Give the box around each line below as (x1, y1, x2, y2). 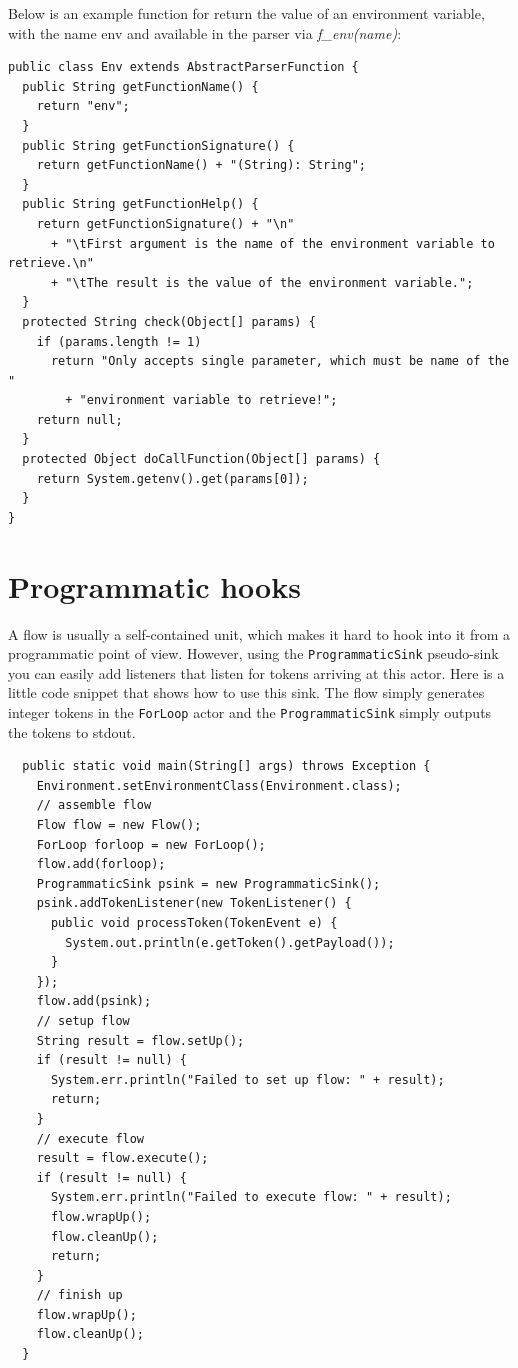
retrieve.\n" (8, 256, 94, 271)
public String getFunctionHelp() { (22, 197, 259, 212)
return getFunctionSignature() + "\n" (36, 216, 295, 231)
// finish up (36, 1288, 123, 1303)
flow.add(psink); (36, 994, 152, 1009)
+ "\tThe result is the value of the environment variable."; (50, 275, 474, 290)
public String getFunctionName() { (22, 79, 259, 94)
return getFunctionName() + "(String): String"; (36, 158, 366, 173)
